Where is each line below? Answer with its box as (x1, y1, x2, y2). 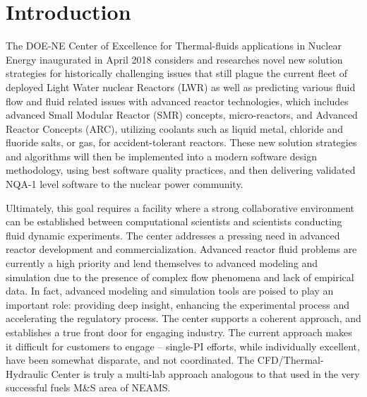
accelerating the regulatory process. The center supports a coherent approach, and (6, 311, 361, 326)
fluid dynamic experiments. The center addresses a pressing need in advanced (6, 227, 340, 242)
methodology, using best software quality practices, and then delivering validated (6, 162, 356, 177)
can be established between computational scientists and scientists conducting (6, 214, 342, 229)
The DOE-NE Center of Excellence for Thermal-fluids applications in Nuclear (6, 38, 342, 53)
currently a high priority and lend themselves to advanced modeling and (6, 256, 318, 271)
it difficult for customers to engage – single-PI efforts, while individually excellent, (6, 338, 360, 353)
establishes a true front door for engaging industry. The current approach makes (6, 325, 352, 339)
